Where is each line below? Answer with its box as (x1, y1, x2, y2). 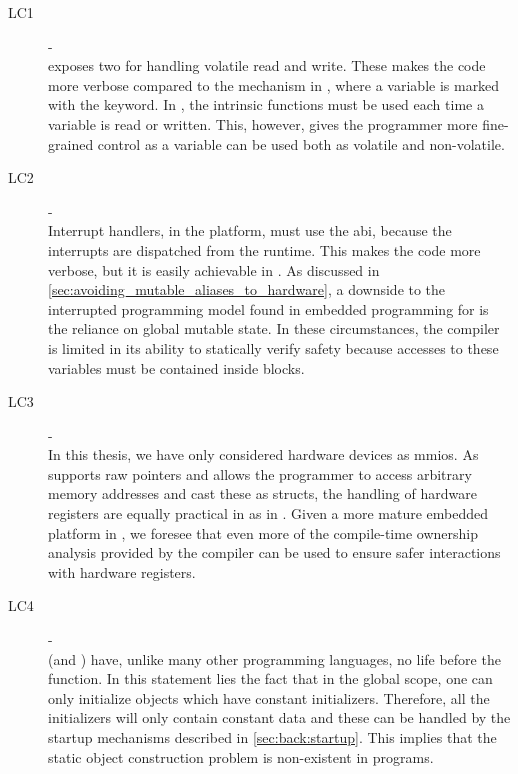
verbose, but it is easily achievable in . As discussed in (48, 259, 380, 280)
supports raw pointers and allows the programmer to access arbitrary (48, 463, 472, 484)
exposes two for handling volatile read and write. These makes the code (48, 55, 486, 76)
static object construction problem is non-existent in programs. (48, 746, 434, 767)
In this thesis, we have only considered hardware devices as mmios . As (48, 444, 479, 465)
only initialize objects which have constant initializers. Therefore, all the (48, 687, 490, 708)
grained (48, 133, 94, 154)
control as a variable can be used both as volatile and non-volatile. (97, 133, 505, 154)
